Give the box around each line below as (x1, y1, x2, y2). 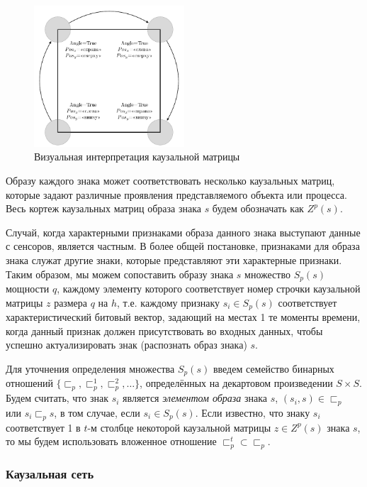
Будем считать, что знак (6, 390, 109, 405)
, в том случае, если (54, 405, 140, 420)
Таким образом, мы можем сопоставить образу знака (6, 266, 234, 281)
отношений (6, 376, 53, 390)
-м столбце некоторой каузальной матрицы (87, 420, 271, 434)
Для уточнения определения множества (6, 361, 175, 376)
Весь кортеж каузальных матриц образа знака (6, 201, 201, 216)
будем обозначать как (212, 201, 304, 216)
